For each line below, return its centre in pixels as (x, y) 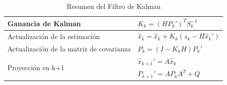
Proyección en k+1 (36, 67)
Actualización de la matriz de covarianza (69, 48)
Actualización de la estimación (54, 36)
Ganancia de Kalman (44, 23)
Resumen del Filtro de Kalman (114, 6)
